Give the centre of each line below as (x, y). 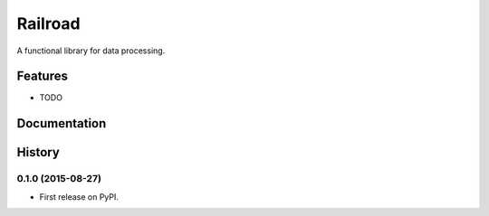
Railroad (48, 23)
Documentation (62, 123)
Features (42, 76)
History (38, 152)
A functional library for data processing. (91, 51)
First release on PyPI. (79, 197)
